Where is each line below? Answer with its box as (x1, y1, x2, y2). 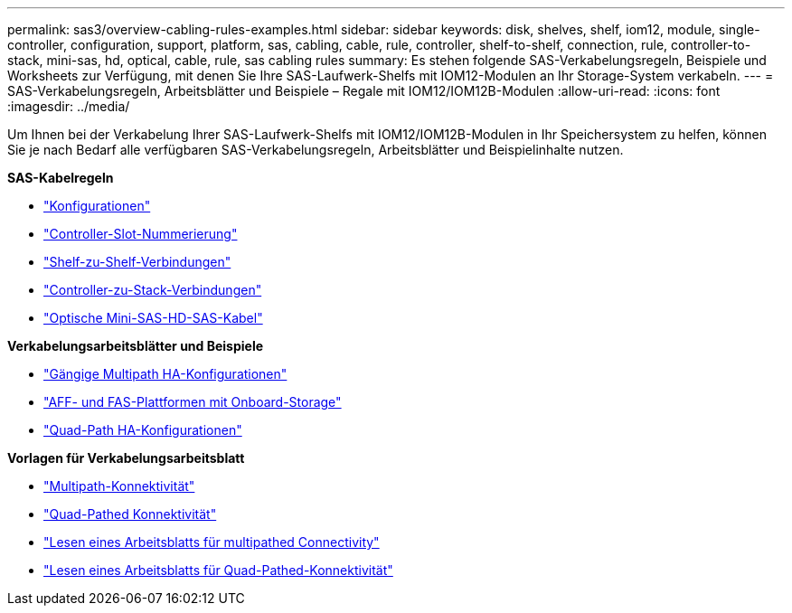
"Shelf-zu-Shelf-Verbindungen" (43, 254, 231, 269)
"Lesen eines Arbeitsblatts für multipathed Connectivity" (43, 534, 380, 550)
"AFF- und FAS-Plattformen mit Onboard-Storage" (43, 394, 342, 410)
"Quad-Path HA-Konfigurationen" (43, 422, 242, 438)
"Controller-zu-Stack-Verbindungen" (43, 282, 262, 297)
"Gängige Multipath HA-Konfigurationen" (43, 366, 288, 382)
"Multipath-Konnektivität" (43, 478, 195, 494)
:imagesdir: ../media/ (7, 99, 130, 114)
